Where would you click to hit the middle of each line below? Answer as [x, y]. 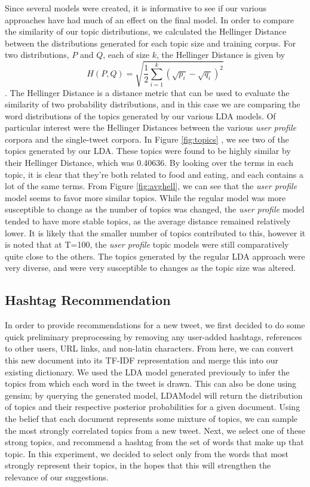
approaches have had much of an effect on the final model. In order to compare [149, 19]
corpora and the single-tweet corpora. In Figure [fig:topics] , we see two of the [147, 139]
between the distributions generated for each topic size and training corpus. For [151, 43]
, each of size [126, 55]
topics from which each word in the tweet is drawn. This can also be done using [151, 383]
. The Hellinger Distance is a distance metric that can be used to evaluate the [147, 92]
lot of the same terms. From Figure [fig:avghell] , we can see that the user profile [151, 186]
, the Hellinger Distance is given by [221, 55]
